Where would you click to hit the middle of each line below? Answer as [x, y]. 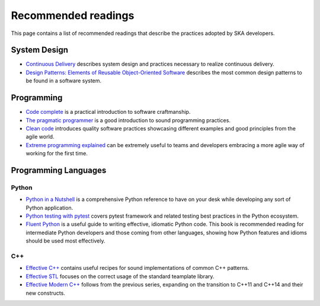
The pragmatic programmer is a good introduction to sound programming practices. [128, 120]
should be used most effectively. [66, 241]
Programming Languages [59, 170]
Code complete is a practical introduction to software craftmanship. [108, 112]
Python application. [49, 208]
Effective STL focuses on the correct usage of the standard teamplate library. [120, 276]
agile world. [40, 137]
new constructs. [45, 293]
